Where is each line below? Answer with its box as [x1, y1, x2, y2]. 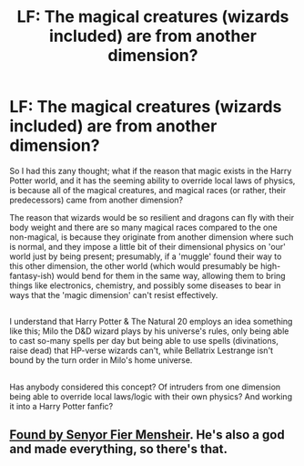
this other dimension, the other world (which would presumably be [9, 260, 259, 271]
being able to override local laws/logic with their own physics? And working [9, 390, 293, 402]
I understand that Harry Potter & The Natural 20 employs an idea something [9, 316, 293, 327]
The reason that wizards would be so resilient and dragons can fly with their [9, 212, 295, 223]
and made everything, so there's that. [9, 441, 228, 457]
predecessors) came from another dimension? [9, 194, 184, 205]
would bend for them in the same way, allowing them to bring [56, 270, 286, 281]
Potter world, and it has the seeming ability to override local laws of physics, [9, 175, 296, 186]
